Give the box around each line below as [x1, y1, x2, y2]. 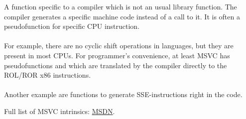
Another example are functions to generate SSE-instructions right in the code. [4, 89, 243, 100]
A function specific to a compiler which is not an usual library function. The [4, 1, 237, 11]
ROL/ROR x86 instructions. [4, 70, 91, 80]
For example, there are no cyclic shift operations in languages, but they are [4, 40, 234, 51]
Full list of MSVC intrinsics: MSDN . [4, 106, 115, 116]
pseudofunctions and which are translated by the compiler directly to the [4, 60, 227, 70]
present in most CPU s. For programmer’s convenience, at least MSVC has [4, 50, 230, 60]
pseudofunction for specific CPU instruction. [4, 21, 140, 31]
